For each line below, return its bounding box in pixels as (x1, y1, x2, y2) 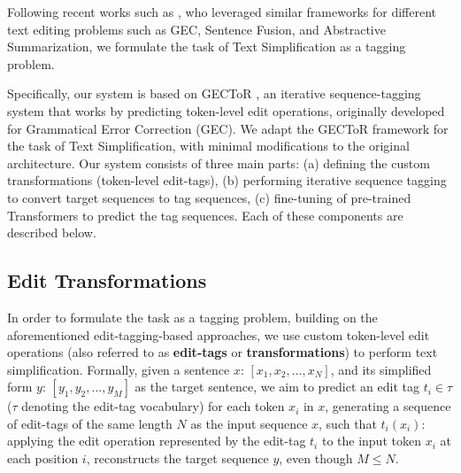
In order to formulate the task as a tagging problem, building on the (7, 307, 378, 326)
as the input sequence (190, 414, 308, 432)
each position (7, 449, 79, 468)
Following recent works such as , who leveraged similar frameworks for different (7, 3, 437, 20)
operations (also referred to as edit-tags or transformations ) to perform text (7, 343, 438, 361)
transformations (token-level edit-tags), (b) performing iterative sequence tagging (7, 171, 447, 190)
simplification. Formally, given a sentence (7, 360, 230, 378)
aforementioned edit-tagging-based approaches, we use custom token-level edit (7, 325, 430, 344)
